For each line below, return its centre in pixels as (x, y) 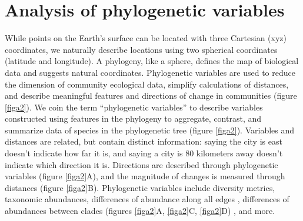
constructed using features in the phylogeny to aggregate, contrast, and (133, 118)
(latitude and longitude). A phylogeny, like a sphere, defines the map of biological (152, 61)
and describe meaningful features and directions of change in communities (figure (151, 96)
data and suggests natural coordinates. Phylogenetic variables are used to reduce (150, 72)
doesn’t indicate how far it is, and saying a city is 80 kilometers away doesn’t (144, 153)
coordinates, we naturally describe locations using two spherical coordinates (141, 49)
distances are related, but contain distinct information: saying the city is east (144, 141)
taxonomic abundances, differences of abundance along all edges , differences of (147, 199)
